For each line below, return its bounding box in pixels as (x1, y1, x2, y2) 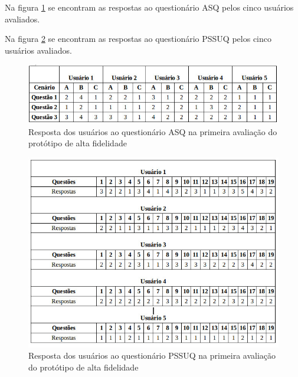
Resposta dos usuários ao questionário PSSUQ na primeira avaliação (28, 349, 276, 362)
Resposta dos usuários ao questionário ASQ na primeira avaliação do (28, 125, 277, 137)
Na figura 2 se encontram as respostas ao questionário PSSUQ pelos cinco (5, 32, 271, 45)
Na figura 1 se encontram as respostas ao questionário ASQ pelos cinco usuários (5, 1, 294, 13)
